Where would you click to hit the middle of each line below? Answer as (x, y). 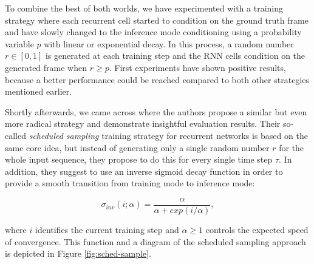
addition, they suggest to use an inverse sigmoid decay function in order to (144, 171)
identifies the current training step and (107, 229)
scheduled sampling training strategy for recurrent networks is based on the (168, 135)
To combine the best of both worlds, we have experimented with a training (144, 8)
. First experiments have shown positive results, (197, 67)
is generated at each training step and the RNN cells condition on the (175, 56)
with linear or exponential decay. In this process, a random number (169, 43)
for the (292, 147)
